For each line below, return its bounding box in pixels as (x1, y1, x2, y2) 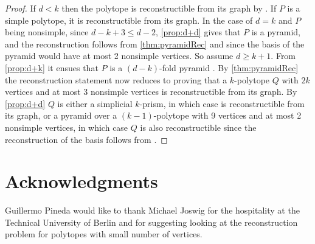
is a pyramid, (251, 26, 300, 38)
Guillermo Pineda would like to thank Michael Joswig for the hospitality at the (5, 204, 300, 217)
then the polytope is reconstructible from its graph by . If (61, 2, 277, 14)
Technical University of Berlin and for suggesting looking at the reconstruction (5, 215, 298, 228)
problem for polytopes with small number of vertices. (5, 228, 202, 240)
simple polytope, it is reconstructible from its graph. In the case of (5, 13, 253, 26)
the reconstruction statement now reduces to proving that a (5, 73, 227, 86)
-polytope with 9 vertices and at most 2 (153, 109, 302, 122)
